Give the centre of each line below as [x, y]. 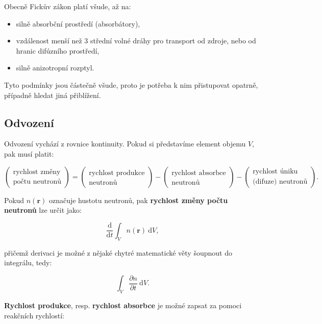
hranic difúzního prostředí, [58, 50]
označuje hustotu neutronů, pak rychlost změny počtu [138, 200]
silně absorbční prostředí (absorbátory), [78, 23]
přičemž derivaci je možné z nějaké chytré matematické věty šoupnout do [118, 252]
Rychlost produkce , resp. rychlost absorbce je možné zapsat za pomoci [123, 305]
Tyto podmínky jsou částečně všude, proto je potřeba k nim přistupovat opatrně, [131, 84]
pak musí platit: [29, 153]
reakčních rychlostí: [34, 315]
